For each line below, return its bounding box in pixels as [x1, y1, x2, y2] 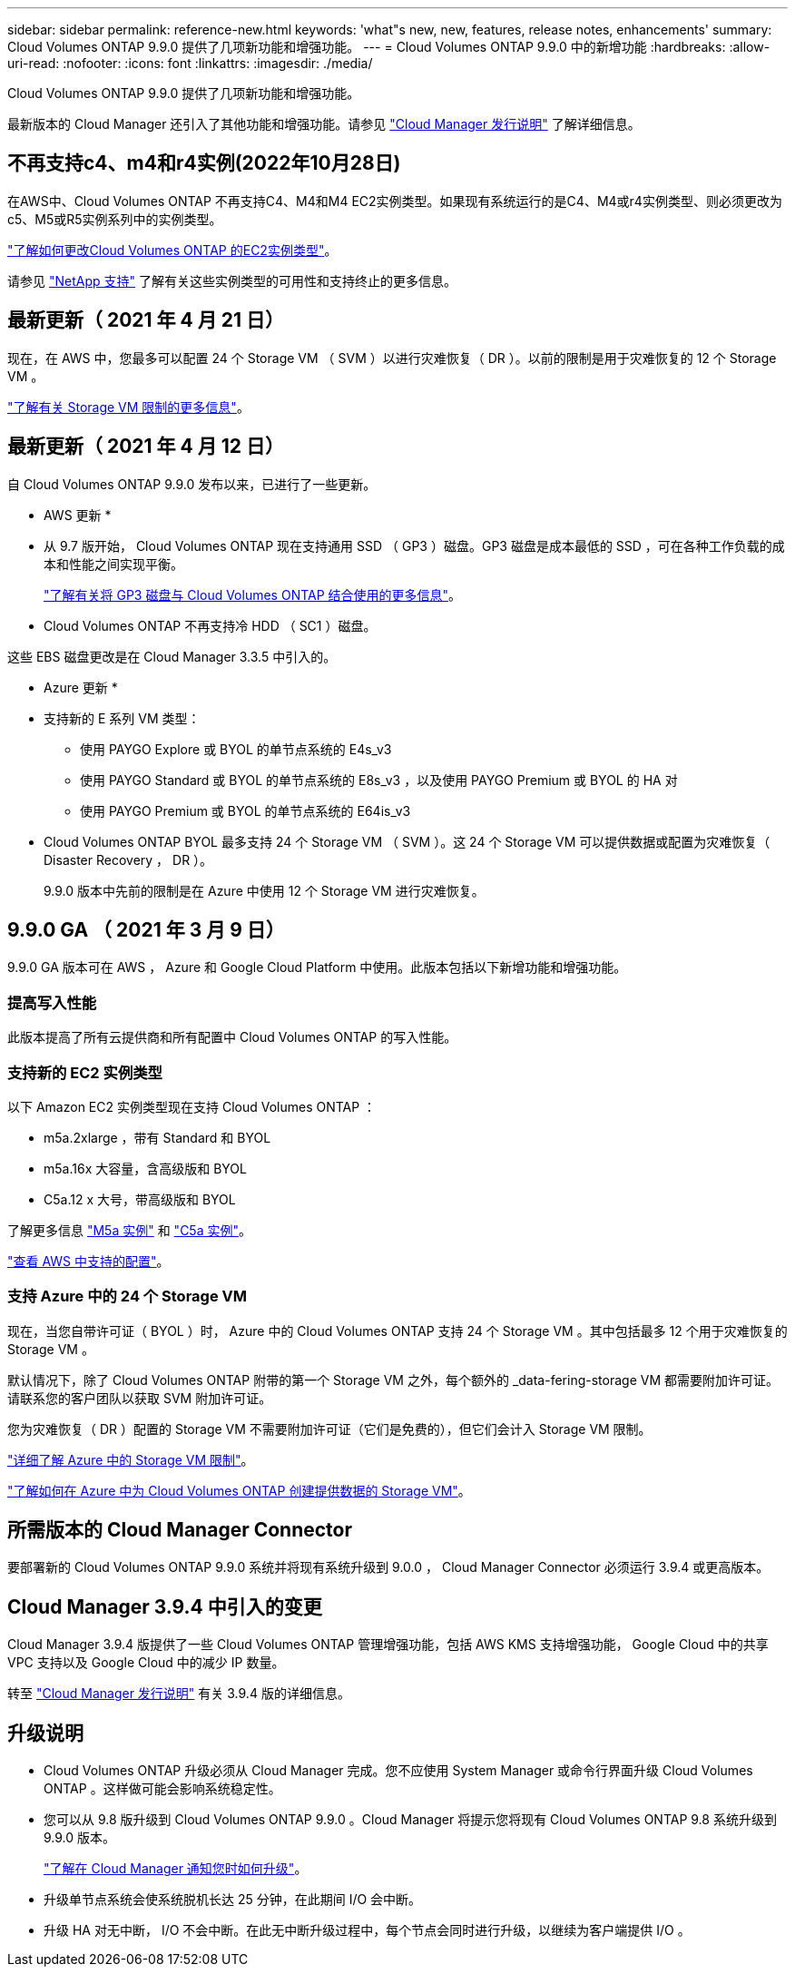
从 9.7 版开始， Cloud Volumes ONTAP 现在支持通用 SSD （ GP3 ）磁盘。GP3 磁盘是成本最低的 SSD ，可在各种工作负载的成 [44, 537, 785, 554]
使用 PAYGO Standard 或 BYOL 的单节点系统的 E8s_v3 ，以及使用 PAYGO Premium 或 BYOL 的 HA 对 [80, 771, 678, 788]
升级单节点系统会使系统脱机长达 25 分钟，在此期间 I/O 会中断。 [44, 1891, 422, 1908]
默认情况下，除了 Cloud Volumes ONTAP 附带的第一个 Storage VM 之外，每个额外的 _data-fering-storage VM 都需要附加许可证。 [7, 1371, 779, 1388]
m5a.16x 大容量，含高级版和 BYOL [44, 1160, 247, 1176]
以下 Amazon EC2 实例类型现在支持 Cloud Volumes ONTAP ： [7, 1098, 377, 1115]
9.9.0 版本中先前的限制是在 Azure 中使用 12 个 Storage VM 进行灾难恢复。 [44, 882, 485, 899]
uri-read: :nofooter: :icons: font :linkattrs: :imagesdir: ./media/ [7, 55, 373, 71]
